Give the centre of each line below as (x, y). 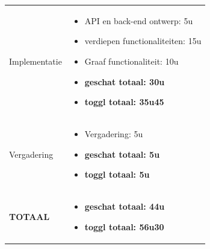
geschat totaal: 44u (125, 206)
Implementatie (36, 61)
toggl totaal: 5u (117, 174)
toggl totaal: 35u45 (124, 102)
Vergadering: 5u (114, 133)
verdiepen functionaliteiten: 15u (143, 41)
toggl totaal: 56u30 (124, 226)
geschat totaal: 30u (125, 81)
